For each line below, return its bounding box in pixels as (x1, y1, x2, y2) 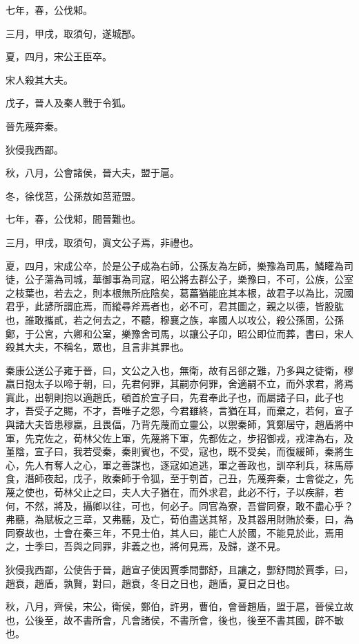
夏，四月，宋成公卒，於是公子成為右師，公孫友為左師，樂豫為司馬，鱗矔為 (6, 258, 344, 273)
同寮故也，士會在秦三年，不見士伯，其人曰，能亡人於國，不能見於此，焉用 (6, 525, 344, 540)
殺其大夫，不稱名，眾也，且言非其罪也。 (6, 340, 189, 354)
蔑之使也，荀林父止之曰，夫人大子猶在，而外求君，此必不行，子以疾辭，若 (6, 485, 344, 499)
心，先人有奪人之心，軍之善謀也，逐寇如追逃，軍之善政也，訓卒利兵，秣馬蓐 (6, 457, 353, 472)
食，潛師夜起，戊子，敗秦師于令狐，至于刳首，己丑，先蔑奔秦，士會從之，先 (6, 471, 353, 486)
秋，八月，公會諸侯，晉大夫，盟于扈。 (6, 165, 179, 180)
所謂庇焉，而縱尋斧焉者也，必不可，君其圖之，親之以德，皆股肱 (53, 299, 344, 313)
